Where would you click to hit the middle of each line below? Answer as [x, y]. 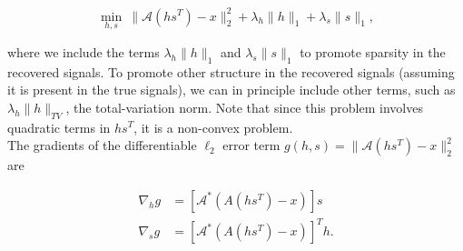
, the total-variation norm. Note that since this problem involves [244, 107]
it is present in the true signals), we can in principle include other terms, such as [231, 90]
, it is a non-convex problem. [213, 127]
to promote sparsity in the [373, 51]
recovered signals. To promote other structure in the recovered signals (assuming [231, 71]
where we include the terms [84, 51]
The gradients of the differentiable [102, 145]
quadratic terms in [59, 127]
